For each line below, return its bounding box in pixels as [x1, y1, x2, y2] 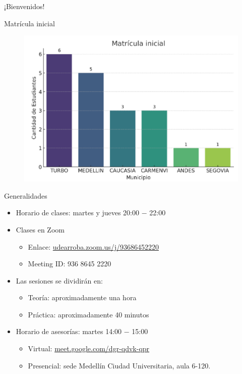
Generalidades [4, 190, 47, 201]
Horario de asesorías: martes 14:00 [16, 326, 122, 337]
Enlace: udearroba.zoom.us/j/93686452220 [28, 241, 159, 252]
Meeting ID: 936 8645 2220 [28, 258, 111, 269]
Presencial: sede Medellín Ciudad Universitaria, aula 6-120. [28, 360, 211, 370]
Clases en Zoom [16, 224, 65, 235]
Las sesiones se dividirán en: [16, 275, 103, 286]
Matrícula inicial [4, 18, 55, 28]
